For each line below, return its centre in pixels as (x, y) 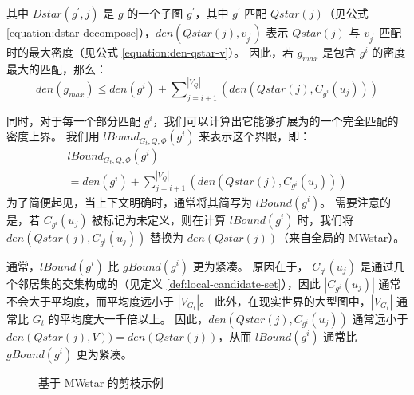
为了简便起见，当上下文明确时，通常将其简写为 (129, 201)
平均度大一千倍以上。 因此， (134, 318)
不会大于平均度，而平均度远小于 (90, 300)
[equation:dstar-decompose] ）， (81, 32)
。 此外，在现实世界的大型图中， (285, 300)
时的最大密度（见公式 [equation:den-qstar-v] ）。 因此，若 (150, 52)
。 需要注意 (350, 201)
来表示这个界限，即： (255, 136)
